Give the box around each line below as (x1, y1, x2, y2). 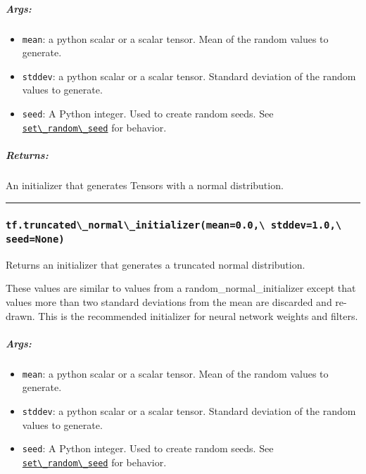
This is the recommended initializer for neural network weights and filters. (38, 308, 358, 323)
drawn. (6, 308, 35, 323)
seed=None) (6, 233, 65, 245)
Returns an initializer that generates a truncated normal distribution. (6, 257, 305, 271)
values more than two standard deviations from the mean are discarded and (6, 294, 332, 309)
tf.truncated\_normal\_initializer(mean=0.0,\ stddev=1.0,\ (6, 219, 342, 231)
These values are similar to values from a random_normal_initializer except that (6, 281, 356, 295)
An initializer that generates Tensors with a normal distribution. (6, 177, 284, 192)
